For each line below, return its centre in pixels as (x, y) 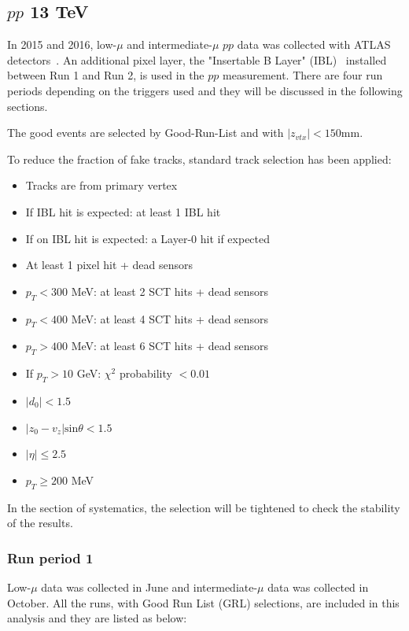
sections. (28, 106)
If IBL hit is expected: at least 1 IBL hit (123, 211)
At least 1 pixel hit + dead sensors (109, 265)
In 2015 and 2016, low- (62, 44)
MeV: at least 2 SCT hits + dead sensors (170, 291)
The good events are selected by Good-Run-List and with (146, 133)
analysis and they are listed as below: (97, 618)
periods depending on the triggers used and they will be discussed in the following (205, 90)
